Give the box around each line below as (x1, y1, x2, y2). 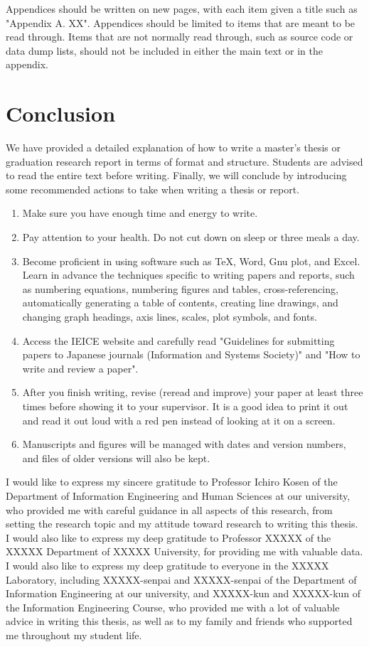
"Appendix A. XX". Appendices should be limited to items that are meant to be (6, 15, 355, 30)
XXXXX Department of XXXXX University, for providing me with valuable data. (6, 544, 363, 559)
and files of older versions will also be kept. (22, 450, 210, 465)
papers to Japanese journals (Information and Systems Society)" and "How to (22, 347, 360, 362)
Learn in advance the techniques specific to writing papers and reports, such (22, 267, 355, 282)
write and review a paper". (22, 360, 139, 375)
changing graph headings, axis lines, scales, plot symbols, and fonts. (22, 309, 317, 324)
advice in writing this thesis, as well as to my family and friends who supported (6, 614, 353, 629)
